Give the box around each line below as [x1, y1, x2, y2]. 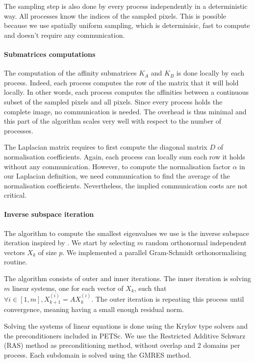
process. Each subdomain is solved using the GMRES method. [4, 349, 191, 360]
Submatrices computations [4, 49, 96, 59]
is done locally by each [176, 68, 244, 78]
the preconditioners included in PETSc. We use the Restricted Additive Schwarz [4, 330, 246, 340]
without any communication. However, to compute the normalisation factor [4, 161, 230, 171]
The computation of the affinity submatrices [4, 68, 137, 78]
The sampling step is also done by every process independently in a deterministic [4, 1, 248, 11]
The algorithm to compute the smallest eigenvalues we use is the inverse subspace [4, 228, 249, 238]
